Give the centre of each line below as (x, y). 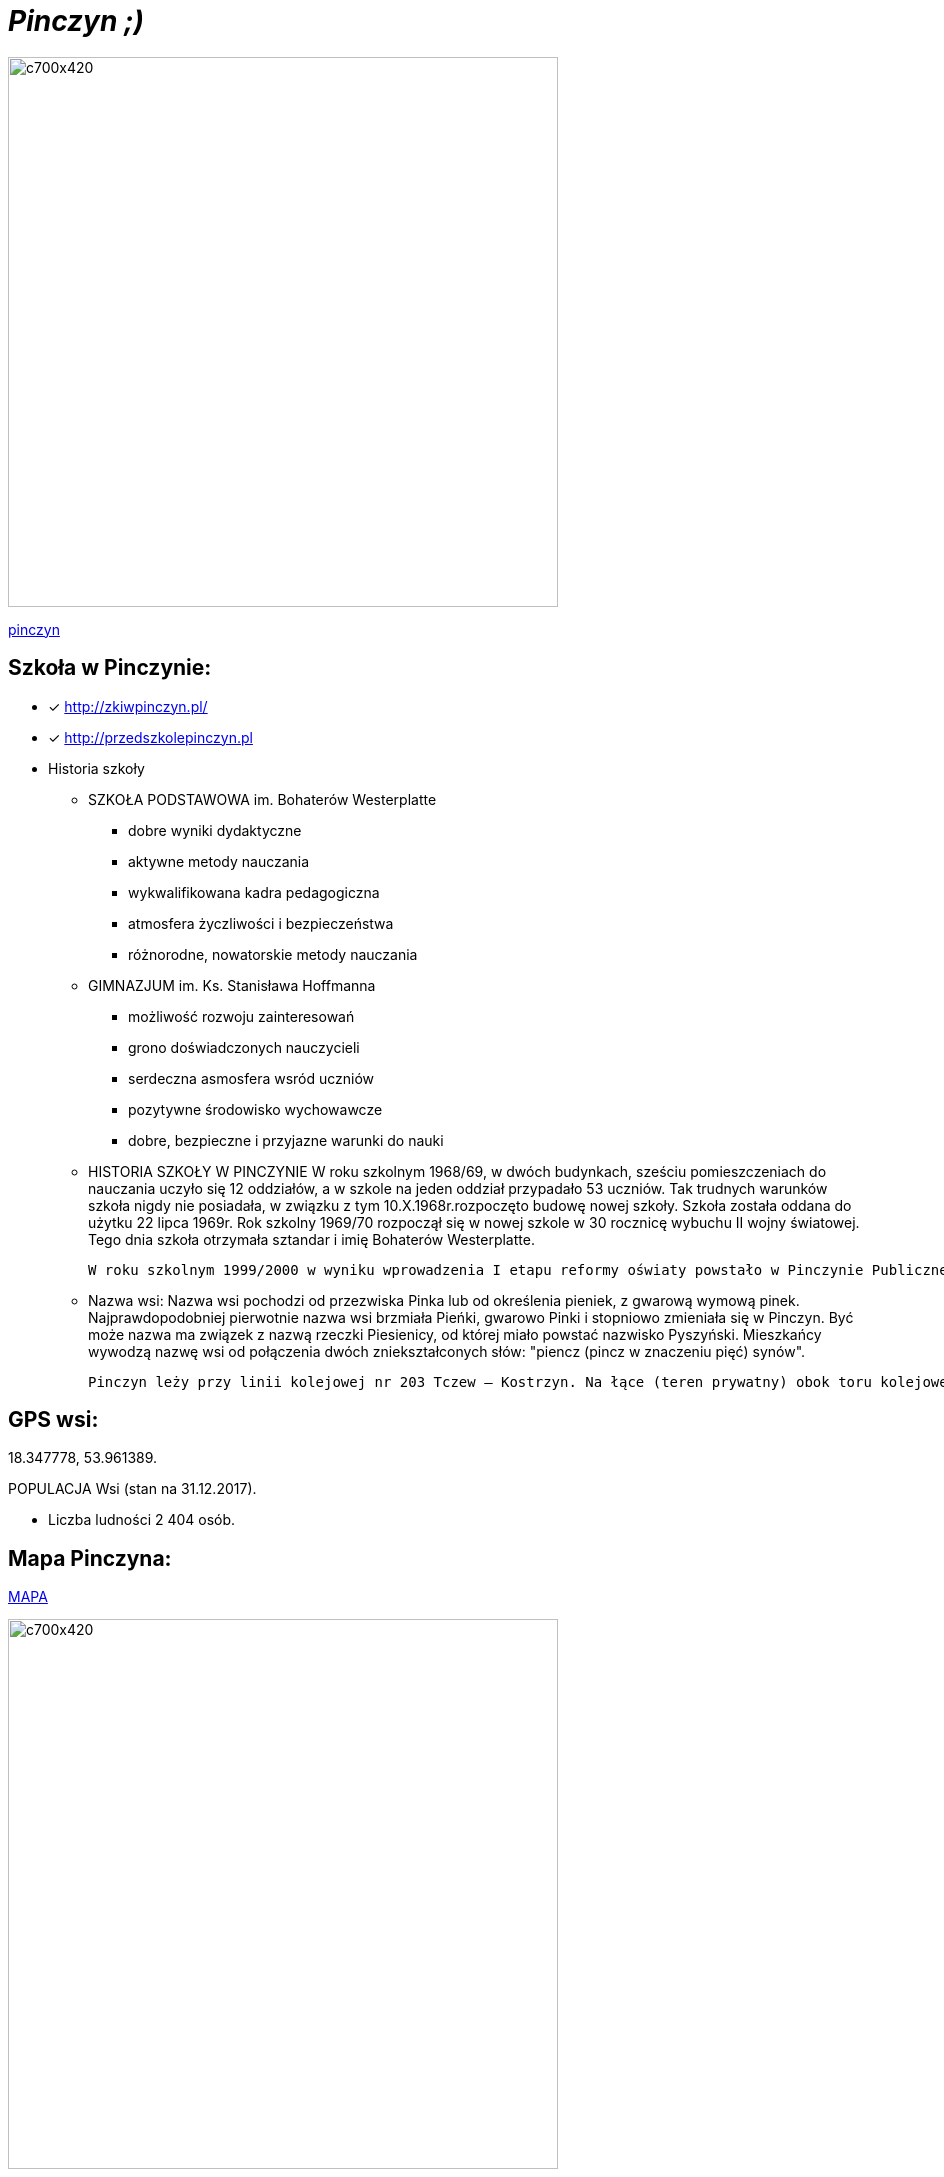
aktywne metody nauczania (219, 861)
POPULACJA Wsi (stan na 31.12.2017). (132, 1489)
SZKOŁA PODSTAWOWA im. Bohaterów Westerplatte (262, 799)
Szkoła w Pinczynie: (110, 668)
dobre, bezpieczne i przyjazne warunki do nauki (286, 1140)
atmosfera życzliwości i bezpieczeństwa (261, 923)
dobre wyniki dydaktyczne (215, 830)
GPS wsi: (53, 1420)
